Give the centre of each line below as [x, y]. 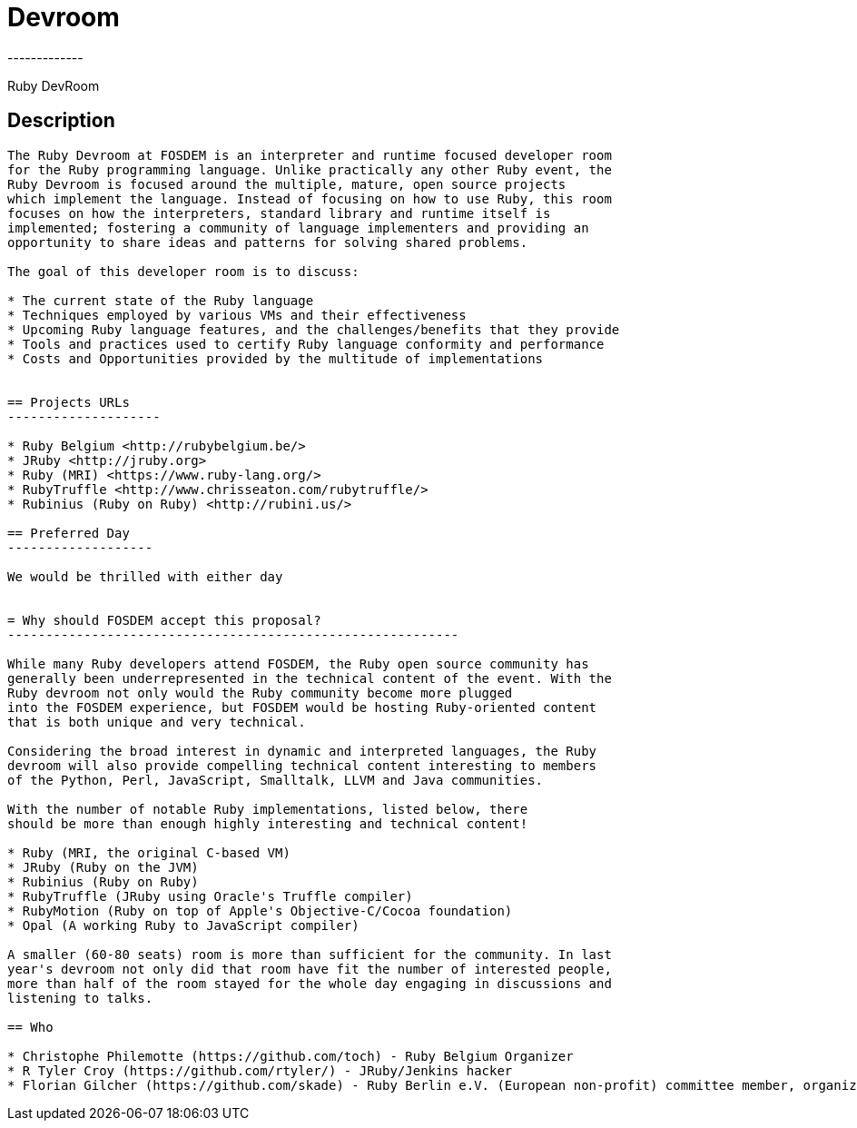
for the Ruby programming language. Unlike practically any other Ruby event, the [310, 169]
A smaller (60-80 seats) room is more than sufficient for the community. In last [310, 954]
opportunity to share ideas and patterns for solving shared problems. [268, 242]
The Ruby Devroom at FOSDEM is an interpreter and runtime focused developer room [310, 155]
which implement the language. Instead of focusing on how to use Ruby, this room [310, 198]
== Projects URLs [69, 402]
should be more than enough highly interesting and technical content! [268, 823]
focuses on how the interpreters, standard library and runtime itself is [279, 213]
